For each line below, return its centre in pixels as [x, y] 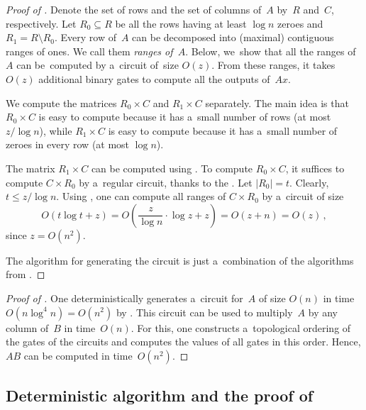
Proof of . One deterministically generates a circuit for [124, 298]
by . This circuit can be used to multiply [204, 312]
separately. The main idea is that [277, 102]
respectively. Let [41, 23]
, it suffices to [315, 168]
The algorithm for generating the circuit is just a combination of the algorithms [180, 260]
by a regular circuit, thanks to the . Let [166, 182]
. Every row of [85, 37]
